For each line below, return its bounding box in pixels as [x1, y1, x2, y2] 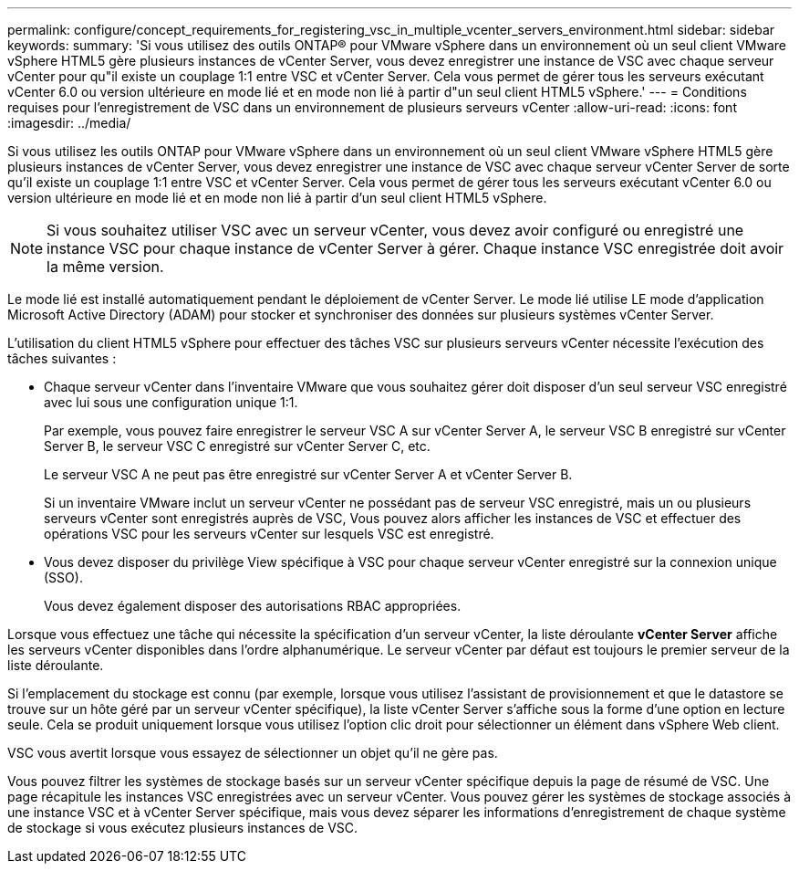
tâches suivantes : [7, 351, 117, 366]
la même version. [47, 257, 164, 276]
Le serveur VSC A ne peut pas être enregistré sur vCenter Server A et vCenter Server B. [44, 467, 573, 482]
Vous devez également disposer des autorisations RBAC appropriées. [44, 598, 462, 614]
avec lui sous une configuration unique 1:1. [44, 394, 298, 410]
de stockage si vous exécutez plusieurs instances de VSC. [7, 820, 358, 835]
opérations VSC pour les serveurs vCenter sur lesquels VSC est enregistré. [44, 526, 494, 541]
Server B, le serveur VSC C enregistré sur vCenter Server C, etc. [44, 438, 431, 454]
